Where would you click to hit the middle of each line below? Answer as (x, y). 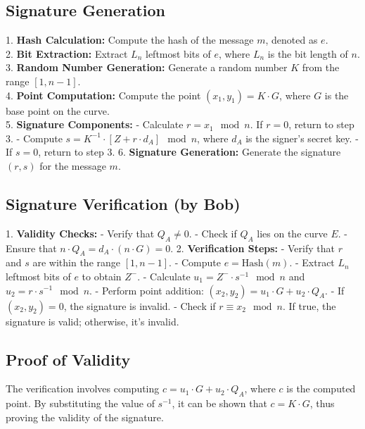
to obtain (102, 276)
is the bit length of (308, 53)
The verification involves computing (83, 388)
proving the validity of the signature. (85, 417)
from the (321, 67)
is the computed (321, 388)
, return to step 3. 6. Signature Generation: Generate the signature (190, 152)
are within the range (77, 262)
